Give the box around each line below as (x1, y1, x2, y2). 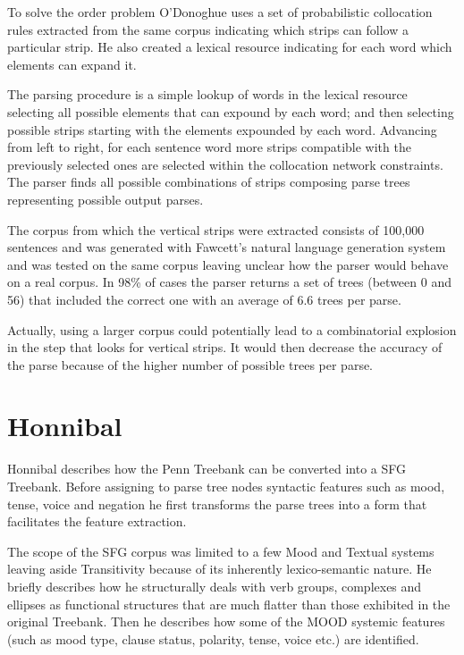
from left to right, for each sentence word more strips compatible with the (7, 138, 411, 156)
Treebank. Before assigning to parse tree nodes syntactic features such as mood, (7, 477, 445, 495)
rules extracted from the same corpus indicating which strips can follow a (7, 20, 409, 38)
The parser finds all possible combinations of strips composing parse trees (7, 172, 410, 191)
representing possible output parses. (7, 189, 204, 208)
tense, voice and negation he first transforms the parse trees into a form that (7, 494, 427, 513)
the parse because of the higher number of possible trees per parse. (7, 355, 374, 374)
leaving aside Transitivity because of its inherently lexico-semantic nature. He (7, 559, 432, 578)
